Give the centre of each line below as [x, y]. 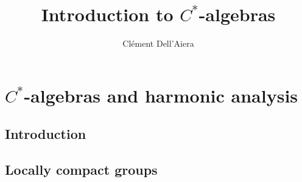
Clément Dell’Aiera [158, 43]
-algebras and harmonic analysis [161, 95]
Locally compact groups [81, 170]
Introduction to [107, 14]
